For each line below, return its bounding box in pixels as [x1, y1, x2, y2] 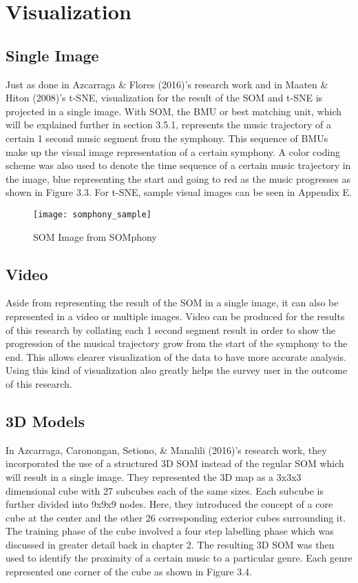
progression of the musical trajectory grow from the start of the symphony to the [6, 336, 348, 350]
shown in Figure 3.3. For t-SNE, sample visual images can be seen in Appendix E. [6, 185, 352, 199]
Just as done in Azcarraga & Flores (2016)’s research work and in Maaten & [6, 77, 328, 91]
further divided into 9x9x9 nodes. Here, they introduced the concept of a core [6, 497, 333, 511]
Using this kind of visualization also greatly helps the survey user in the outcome [6, 363, 348, 377]
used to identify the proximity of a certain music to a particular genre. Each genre [6, 551, 352, 565]
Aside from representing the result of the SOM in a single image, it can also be [6, 295, 339, 310]
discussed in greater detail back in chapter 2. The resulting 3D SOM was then [6, 537, 335, 551]
